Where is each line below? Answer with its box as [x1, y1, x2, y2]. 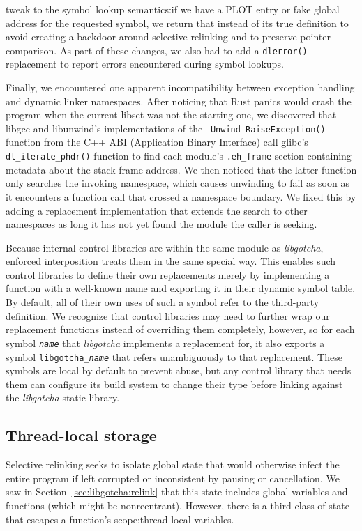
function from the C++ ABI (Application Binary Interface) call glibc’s [6, 134, 308, 149]
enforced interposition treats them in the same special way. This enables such [6, 254, 336, 268]
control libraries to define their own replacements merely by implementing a [6, 267, 330, 282]
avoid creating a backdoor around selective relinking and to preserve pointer [6, 29, 331, 44]
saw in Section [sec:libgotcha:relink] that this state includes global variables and [6, 484, 348, 499]
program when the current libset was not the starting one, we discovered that [6, 107, 337, 122]
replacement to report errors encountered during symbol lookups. [6, 56, 284, 71]
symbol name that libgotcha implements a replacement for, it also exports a [6, 335, 325, 350]
